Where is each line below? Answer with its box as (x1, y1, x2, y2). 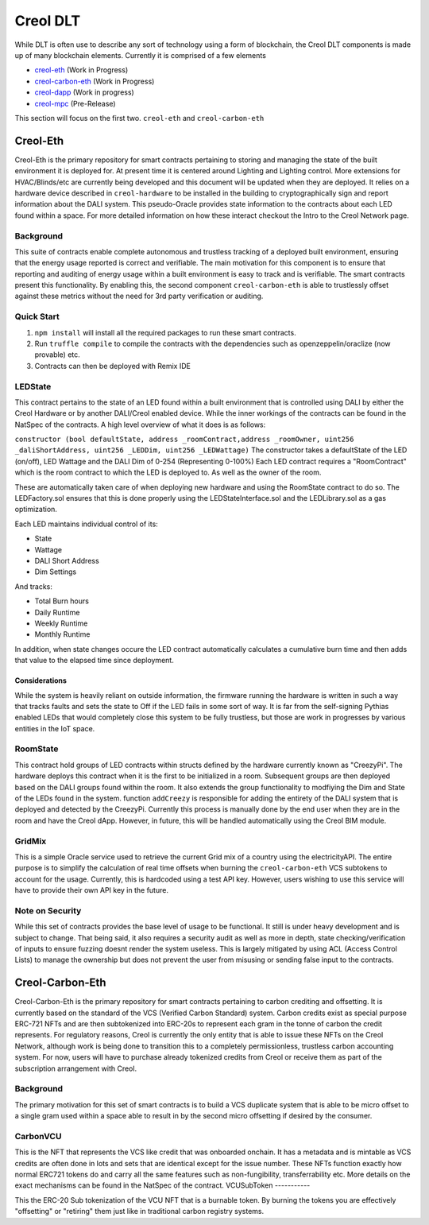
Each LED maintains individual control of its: (14, 519, 158, 529)
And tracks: (14, 581, 53, 591)
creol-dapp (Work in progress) (34, 87, 134, 97)
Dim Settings (34, 567, 77, 576)
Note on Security (14, 905, 82, 916)
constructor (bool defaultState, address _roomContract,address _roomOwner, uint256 (14, 435, 354, 444)
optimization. (14, 505, 57, 514)
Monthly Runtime (34, 630, 91, 639)
